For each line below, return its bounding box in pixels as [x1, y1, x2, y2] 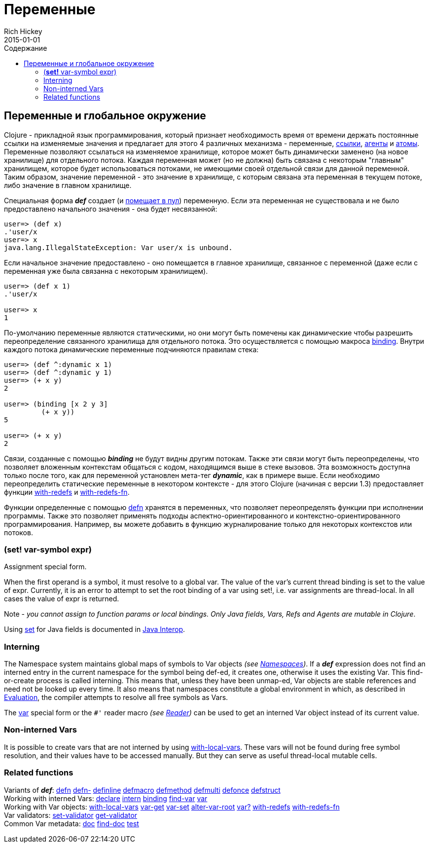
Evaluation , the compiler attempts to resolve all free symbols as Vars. [4, 693, 228, 702]
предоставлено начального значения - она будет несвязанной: [4, 204, 217, 213]
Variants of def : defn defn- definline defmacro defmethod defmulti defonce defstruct [4, 785, 281, 794]
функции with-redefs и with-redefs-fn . [4, 487, 130, 496]
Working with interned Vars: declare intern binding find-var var [4, 794, 208, 803]
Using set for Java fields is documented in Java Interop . [4, 625, 185, 634]
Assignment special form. [4, 562, 87, 571]
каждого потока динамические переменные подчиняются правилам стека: [4, 345, 259, 354]
